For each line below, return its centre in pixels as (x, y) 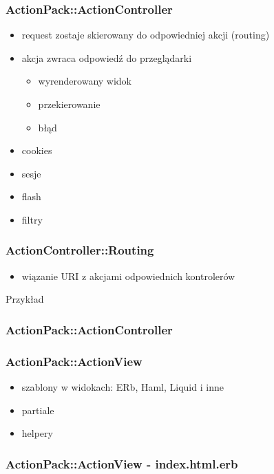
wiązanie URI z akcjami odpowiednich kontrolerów (128, 276)
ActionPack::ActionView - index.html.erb (122, 463)
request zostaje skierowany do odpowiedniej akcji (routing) (146, 35)
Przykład (25, 299)
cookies (37, 150)
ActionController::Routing (80, 250)
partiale (38, 410)
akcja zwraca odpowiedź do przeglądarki (107, 57)
